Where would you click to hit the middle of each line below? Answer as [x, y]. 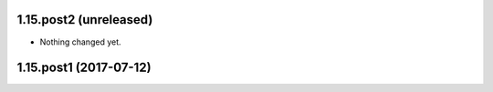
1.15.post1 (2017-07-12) [84, 68]
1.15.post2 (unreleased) [85, 20]
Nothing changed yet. [81, 42]
